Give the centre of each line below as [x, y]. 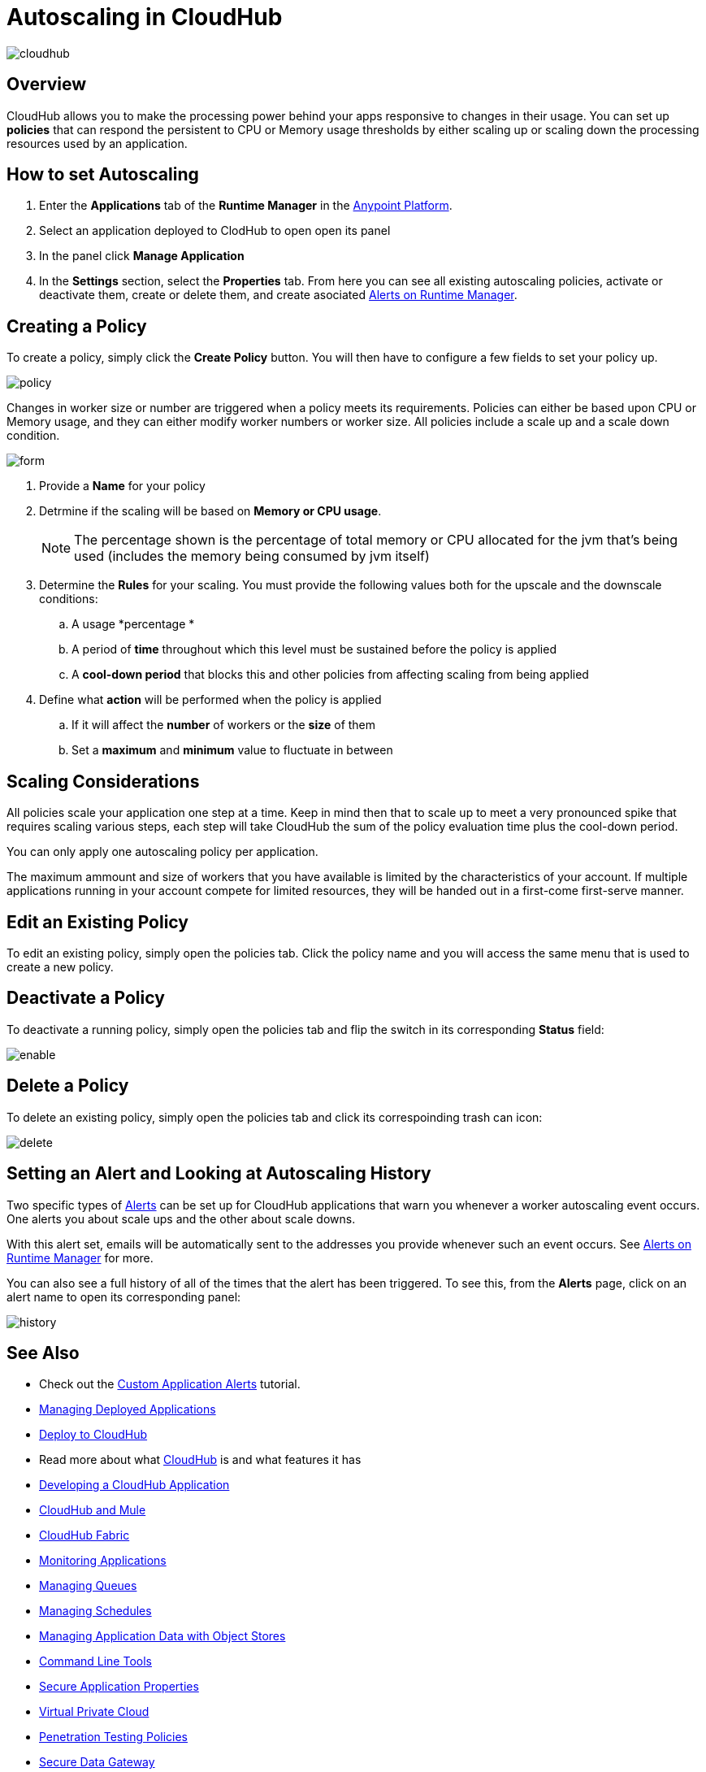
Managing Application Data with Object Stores [162, 1636]
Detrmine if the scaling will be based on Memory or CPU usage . [210, 511]
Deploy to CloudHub [93, 1435]
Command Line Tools [95, 1661]
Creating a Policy [77, 326]
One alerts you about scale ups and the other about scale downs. [181, 1218]
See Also [43, 1353]
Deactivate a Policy [86, 998]
